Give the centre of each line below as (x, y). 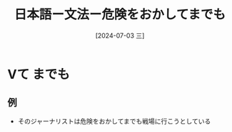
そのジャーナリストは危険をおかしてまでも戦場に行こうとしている (114, 121)
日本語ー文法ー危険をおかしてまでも (120, 15)
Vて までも (39, 74)
